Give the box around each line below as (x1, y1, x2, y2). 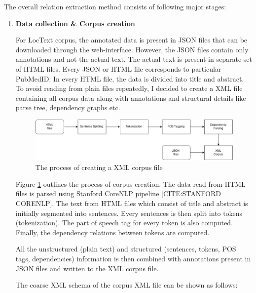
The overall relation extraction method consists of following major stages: (4, 1, 226, 11)
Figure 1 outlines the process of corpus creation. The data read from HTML (15, 178, 246, 189)
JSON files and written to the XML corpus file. (15, 263, 159, 273)
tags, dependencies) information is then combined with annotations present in (15, 253, 251, 263)
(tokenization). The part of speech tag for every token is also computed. (15, 217, 233, 228)
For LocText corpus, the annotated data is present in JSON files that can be (15, 35, 248, 45)
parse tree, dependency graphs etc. (15, 102, 120, 113)
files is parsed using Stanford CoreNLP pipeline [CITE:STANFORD (15, 188, 221, 199)
